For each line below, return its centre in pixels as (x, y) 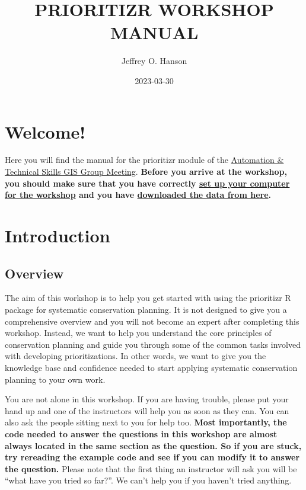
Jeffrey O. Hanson (154, 61)
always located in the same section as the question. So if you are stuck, (153, 445)
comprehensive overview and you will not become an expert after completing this (152, 321)
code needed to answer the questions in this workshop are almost (141, 433)
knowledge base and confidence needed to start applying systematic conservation (151, 367)
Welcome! (45, 131)
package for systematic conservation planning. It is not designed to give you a (146, 309)
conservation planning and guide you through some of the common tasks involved (153, 344)
